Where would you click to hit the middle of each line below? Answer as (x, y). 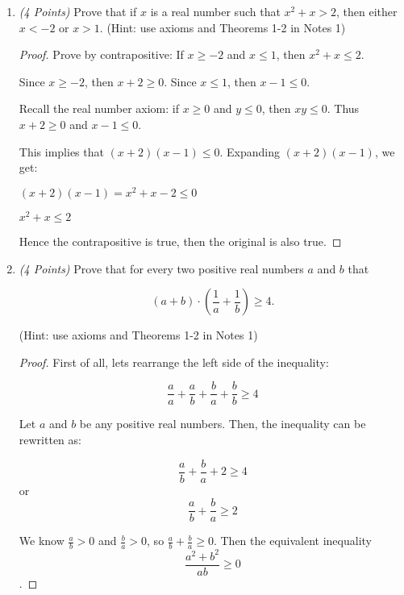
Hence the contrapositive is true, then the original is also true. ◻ (180, 241)
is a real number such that (215, 11)
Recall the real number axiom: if (99, 108)
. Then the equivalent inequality (292, 541)
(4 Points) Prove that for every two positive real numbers (161, 268)
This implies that (61, 151)
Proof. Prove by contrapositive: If (101, 54)
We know (42, 541)
